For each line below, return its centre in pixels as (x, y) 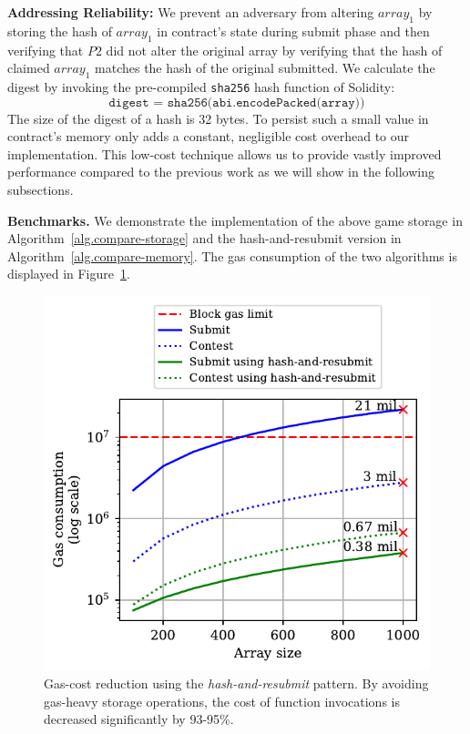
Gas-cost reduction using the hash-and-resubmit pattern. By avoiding (236, 683)
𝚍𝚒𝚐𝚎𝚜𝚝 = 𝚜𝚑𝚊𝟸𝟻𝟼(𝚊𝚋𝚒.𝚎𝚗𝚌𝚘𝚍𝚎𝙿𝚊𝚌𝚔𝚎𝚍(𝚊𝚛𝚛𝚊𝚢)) (237, 102)
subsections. (41, 190)
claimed (29, 68)
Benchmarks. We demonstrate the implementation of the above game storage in (235, 220)
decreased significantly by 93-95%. (139, 719)
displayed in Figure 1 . (69, 274)
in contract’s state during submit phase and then (293, 31)
